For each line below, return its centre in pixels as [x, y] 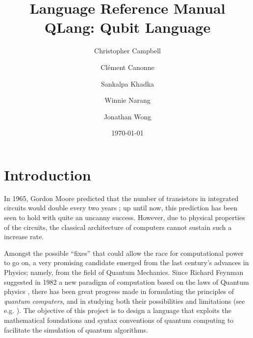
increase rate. [24, 237]
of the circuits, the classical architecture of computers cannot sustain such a [118, 227]
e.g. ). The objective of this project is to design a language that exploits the [118, 310]
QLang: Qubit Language [127, 27]
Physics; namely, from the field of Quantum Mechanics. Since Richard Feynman [124, 272]
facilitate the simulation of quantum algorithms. [76, 329]
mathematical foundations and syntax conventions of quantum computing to [119, 320]
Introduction [48, 174]
